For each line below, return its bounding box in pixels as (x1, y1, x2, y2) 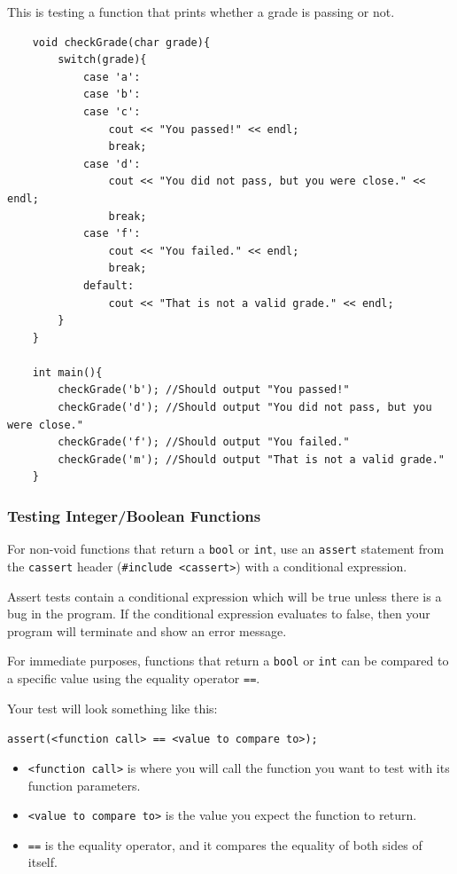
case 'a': (82, 70, 141, 83)
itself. (27, 853, 58, 871)
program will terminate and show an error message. (7, 621, 287, 640)
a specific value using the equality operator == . (7, 669, 260, 687)
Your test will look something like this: (7, 698, 218, 717)
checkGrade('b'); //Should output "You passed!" (58, 383, 350, 397)
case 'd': (82, 157, 141, 170)
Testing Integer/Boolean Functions (7, 504, 261, 526)
